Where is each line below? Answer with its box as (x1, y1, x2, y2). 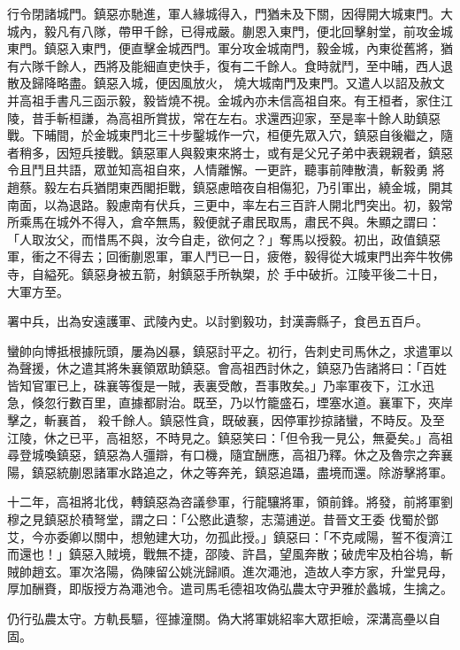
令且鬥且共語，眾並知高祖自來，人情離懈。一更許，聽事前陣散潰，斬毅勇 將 (7, 160, 445, 179)
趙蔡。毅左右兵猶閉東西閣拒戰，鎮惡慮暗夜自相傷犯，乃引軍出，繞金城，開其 (7, 177, 453, 196)
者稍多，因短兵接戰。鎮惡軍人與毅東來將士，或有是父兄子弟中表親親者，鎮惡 (7, 143, 453, 161)
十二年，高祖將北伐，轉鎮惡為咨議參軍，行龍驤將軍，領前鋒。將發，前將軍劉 (7, 492, 453, 511)
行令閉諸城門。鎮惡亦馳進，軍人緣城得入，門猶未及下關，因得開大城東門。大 (7, 4, 453, 22)
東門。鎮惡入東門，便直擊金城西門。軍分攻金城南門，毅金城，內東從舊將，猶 (7, 39, 453, 58)
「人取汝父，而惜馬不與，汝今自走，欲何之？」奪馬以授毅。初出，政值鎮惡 (7, 229, 441, 248)
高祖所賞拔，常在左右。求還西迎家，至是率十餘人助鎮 (118, 108, 428, 127)
